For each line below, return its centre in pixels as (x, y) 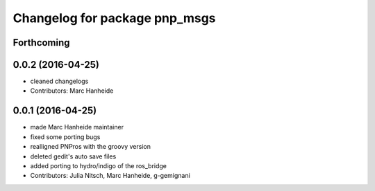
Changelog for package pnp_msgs (114, 18)
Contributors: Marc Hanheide (72, 91)
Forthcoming (41, 43)
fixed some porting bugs (65, 137)
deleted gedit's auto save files (73, 156)
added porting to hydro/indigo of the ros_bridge (98, 165)
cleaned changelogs (59, 81)
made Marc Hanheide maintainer (77, 127)
